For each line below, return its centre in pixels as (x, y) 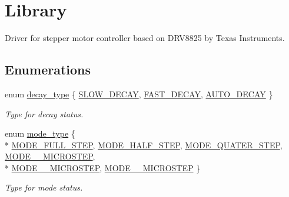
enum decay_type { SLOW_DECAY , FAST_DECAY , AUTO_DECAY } (139, 94)
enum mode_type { (40, 133)
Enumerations (48, 69)
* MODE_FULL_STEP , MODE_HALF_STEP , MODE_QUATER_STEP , (144, 145)
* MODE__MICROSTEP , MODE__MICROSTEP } (103, 167)
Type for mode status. (44, 187)
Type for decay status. (44, 113)
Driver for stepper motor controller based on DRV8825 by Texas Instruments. (145, 38)
